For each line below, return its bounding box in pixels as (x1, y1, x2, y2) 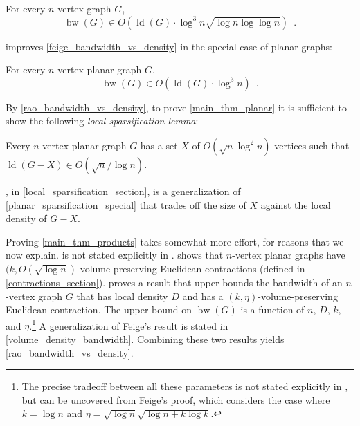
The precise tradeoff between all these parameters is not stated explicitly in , (21, 379, 348, 393)
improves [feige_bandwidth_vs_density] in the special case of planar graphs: (6, 39, 332, 53)
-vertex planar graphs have (232, 248, 345, 262)
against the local (260, 197, 331, 212)
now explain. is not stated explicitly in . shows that (6, 248, 224, 262)
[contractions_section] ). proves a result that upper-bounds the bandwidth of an (6, 275, 343, 289)
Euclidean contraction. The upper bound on (6, 302, 192, 317)
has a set (140, 138, 178, 152)
